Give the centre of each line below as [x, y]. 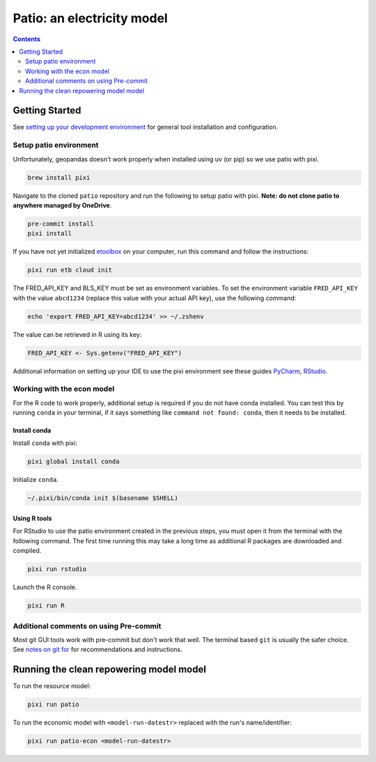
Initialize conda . [36, 480]
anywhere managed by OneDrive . [62, 205]
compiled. [27, 551]
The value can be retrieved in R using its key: [77, 334]
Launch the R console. [45, 587]
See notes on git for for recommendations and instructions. [97, 650]
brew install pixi [59, 177]
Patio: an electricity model [91, 18]
